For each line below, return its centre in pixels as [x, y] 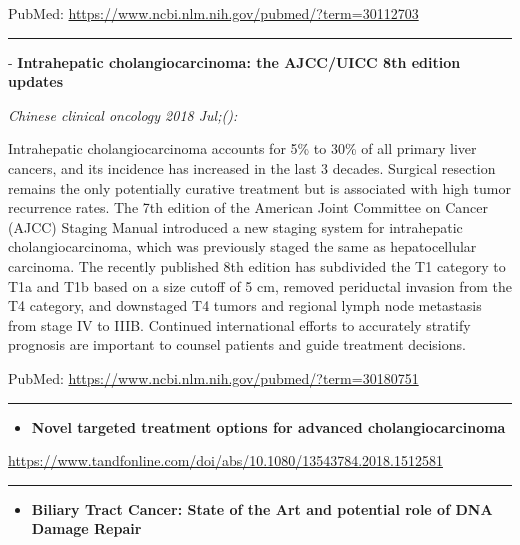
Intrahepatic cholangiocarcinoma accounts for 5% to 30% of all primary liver [242, 148]
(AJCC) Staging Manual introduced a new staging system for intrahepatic [235, 226]
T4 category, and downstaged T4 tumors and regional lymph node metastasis [245, 305]
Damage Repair [86, 528]
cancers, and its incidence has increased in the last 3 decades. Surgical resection [252, 167]
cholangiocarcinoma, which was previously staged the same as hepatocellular [242, 246]
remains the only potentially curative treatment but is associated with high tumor [259, 187]
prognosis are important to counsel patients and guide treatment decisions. [237, 344]
